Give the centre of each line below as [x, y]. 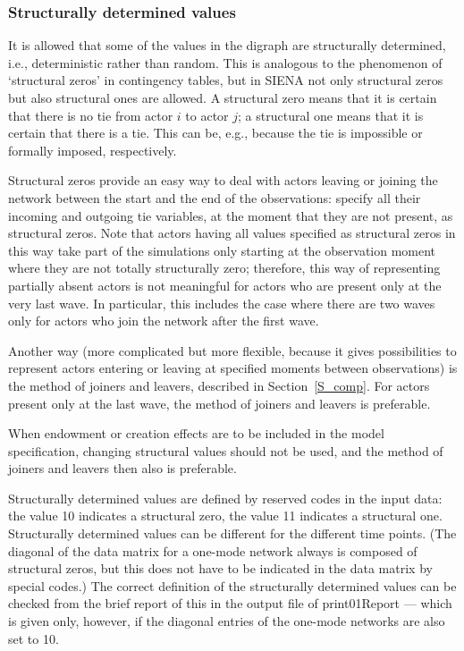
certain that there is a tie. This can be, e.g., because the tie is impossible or [215, 133]
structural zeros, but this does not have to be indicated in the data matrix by [220, 568]
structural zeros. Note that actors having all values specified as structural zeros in [232, 233]
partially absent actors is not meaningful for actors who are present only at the [225, 285]
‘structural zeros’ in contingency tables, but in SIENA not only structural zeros [226, 80]
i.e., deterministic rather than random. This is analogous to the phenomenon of [225, 62]
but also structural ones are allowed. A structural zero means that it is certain [223, 97]
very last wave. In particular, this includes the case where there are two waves [222, 303]
